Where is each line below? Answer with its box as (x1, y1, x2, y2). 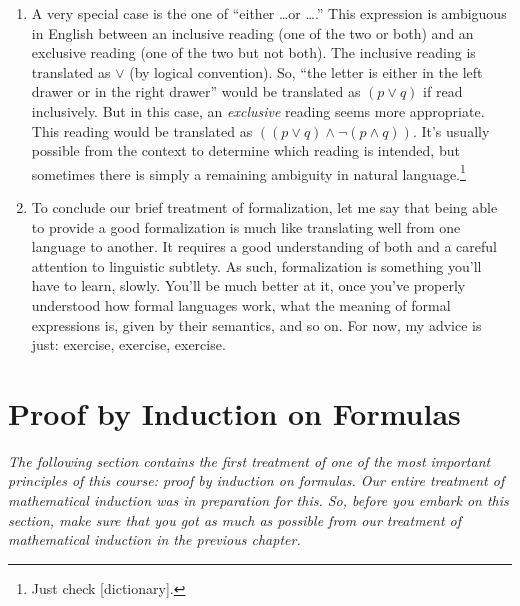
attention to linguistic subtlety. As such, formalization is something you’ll (31, 255, 482, 276)
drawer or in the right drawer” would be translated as (31, 81, 361, 102)
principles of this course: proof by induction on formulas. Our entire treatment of (8, 470, 505, 491)
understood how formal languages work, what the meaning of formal (31, 294, 451, 315)
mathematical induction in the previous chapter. (8, 529, 301, 550)
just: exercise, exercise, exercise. (31, 334, 226, 355)
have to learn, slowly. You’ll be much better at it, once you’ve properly (31, 275, 466, 296)
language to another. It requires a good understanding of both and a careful (31, 236, 497, 257)
